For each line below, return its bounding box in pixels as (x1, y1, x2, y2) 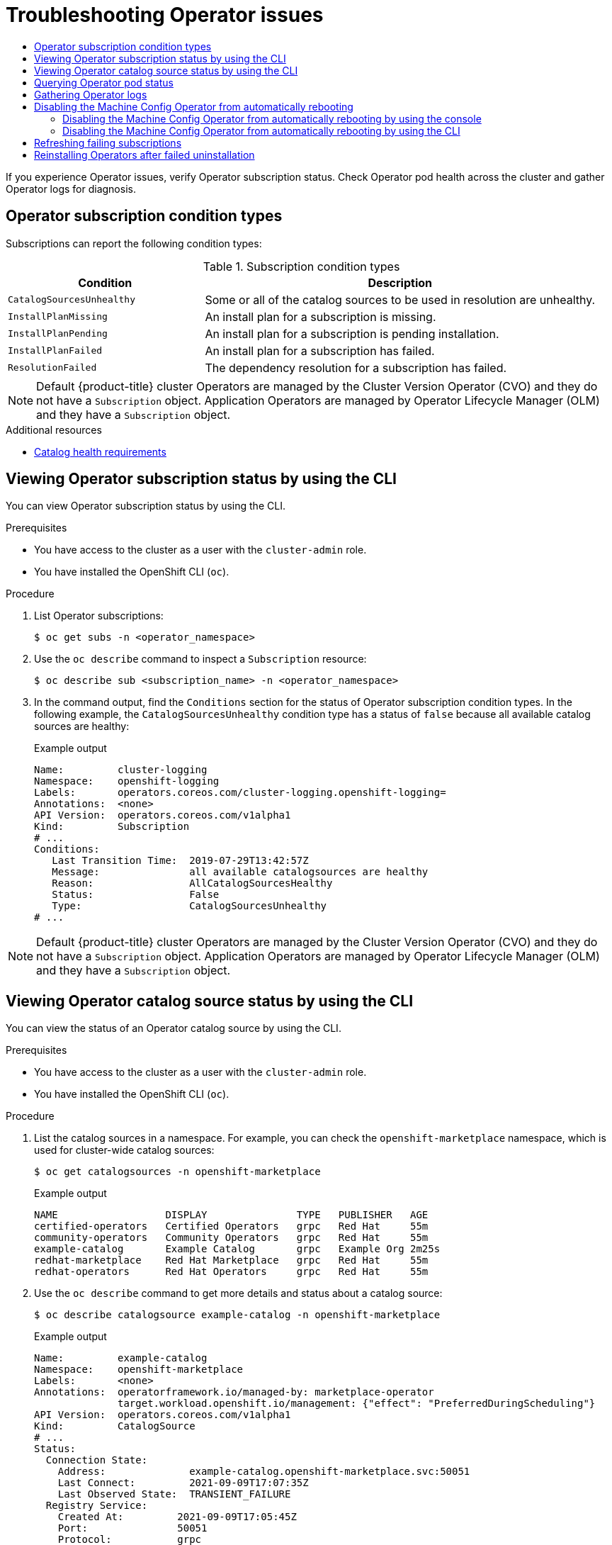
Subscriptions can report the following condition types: (6, 237, 262, 249)
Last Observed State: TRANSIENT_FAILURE (57, 1488, 291, 1500)
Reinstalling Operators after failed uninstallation (34, 148, 255, 161)
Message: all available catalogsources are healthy (52, 866, 429, 878)
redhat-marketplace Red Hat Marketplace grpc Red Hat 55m (34, 1254, 429, 1266)
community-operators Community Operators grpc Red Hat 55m (34, 1232, 429, 1244)
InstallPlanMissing (8, 311, 108, 322)
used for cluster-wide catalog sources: (34, 1144, 215, 1157)
